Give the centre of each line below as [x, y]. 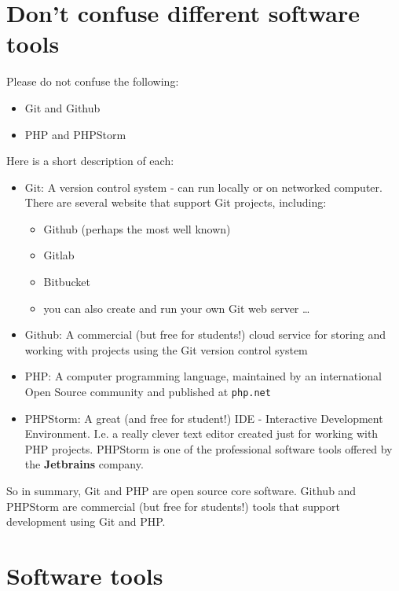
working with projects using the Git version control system [166, 349]
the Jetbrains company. [84, 464]
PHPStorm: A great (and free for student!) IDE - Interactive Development [204, 418]
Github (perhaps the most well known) [137, 228]
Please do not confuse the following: [93, 81]
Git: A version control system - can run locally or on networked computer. [203, 187]
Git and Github [62, 107]
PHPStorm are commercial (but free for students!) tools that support [173, 506]
